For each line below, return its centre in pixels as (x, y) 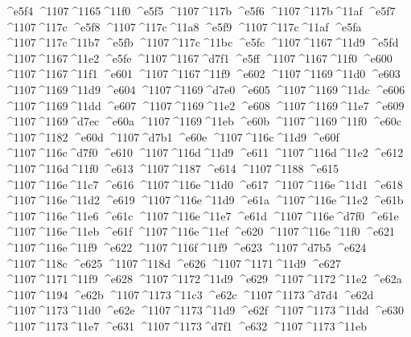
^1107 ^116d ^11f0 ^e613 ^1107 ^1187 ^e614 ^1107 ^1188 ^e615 (172, 168)
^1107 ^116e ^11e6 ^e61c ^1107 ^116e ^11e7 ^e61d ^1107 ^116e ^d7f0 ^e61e (201, 215)
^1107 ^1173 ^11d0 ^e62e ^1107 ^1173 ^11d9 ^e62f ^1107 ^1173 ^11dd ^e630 (204, 310)
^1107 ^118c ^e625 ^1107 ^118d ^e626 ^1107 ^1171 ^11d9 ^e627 (173, 263)
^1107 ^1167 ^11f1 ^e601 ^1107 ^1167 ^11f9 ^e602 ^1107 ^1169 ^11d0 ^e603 (202, 74)
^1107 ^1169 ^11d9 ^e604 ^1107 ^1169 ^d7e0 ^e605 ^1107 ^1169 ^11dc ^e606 (205, 89)
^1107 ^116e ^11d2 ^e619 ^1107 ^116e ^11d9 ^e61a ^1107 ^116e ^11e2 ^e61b (204, 200)
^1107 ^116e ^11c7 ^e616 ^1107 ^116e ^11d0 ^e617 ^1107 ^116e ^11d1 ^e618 (203, 184)
